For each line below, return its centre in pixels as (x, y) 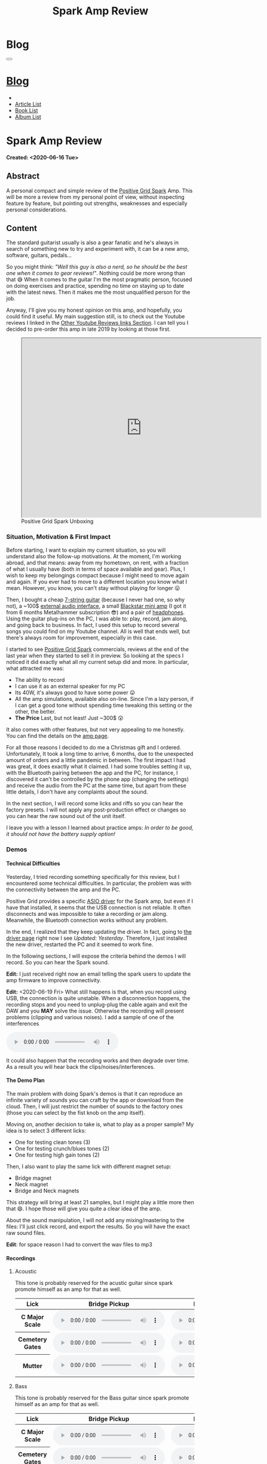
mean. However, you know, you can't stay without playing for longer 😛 (93, 588)
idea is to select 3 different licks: (46, 1131)
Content (22, 228)
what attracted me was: (35, 668)
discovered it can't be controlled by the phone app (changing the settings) (98, 779)
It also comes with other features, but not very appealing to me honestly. (96, 729)
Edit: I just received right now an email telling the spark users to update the (99, 974)
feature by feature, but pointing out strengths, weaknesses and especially (97, 203)
